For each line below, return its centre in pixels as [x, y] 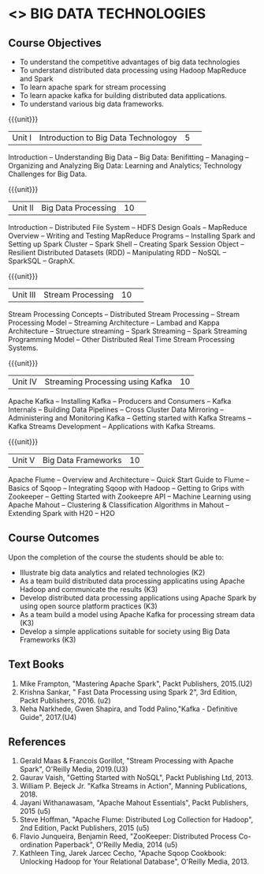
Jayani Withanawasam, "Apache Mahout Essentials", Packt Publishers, [134, 803]
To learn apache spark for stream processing [93, 87]
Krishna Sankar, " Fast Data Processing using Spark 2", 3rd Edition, [128, 691]
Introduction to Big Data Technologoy [108, 138]
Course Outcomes [54, 538]
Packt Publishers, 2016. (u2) [65, 700]
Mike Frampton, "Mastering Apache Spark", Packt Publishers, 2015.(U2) [136, 684]
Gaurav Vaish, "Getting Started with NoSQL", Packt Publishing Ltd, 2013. [136, 778]
